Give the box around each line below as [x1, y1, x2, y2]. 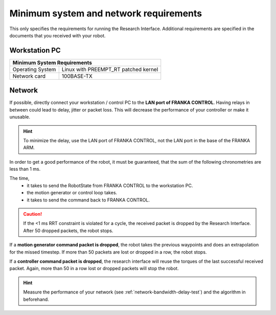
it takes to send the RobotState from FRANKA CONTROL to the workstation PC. [27, 182, 193, 189]
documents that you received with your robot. [9, 32, 106, 38]
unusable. [9, 114, 31, 120]
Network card [12, 72, 46, 79]
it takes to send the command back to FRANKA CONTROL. [27, 197, 150, 203]
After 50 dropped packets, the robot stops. [23, 228, 113, 234]
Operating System [12, 65, 56, 73]
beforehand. [23, 296, 50, 302]
